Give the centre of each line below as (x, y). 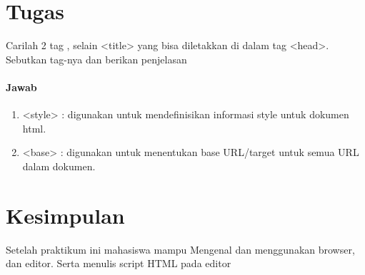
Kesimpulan (65, 215)
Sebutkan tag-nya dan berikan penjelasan (96, 59)
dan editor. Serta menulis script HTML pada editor (119, 263)
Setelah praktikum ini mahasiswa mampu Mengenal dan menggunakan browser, (180, 249)
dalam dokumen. (59, 166)
